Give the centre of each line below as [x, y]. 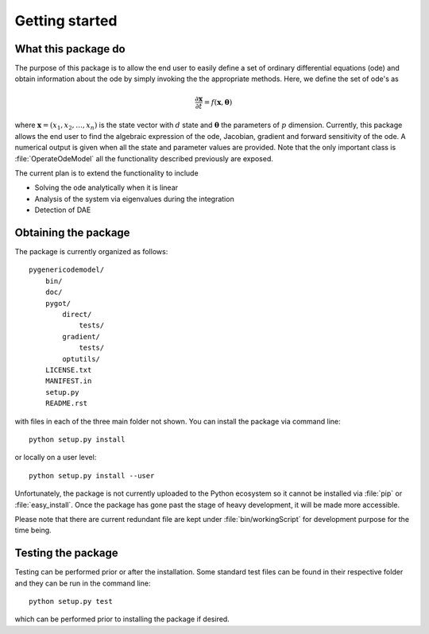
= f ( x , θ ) [218, 102]
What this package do [70, 49]
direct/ [77, 315]
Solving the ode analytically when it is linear [106, 187]
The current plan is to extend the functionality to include [106, 173]
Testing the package [66, 553]
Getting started [66, 21]
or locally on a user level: [56, 458]
